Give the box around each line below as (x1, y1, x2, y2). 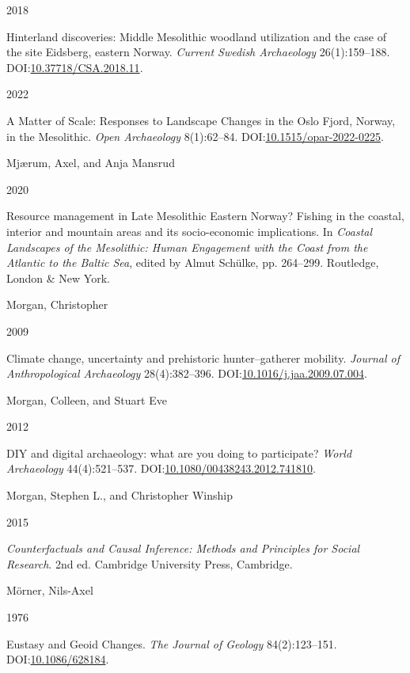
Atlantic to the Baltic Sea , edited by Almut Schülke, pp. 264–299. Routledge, (6, 254, 379, 271)
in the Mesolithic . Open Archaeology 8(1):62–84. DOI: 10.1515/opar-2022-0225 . (6, 127, 384, 144)
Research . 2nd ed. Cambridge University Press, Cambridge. (6, 555, 293, 572)
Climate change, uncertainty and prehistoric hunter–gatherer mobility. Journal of (6, 349, 400, 366)
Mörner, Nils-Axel (6, 582, 93, 599)
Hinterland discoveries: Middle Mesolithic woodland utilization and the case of (6, 28, 386, 44)
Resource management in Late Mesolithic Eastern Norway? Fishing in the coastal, (6, 207, 404, 224)
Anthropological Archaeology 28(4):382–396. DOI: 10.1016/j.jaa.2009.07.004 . (6, 365, 367, 382)
